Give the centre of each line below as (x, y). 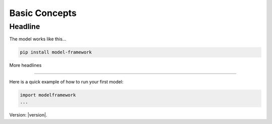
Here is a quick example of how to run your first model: (66, 81)
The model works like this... (38, 39)
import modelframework (48, 95)
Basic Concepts (43, 13)
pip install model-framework (56, 52)
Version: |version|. (28, 115)
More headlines (25, 65)
